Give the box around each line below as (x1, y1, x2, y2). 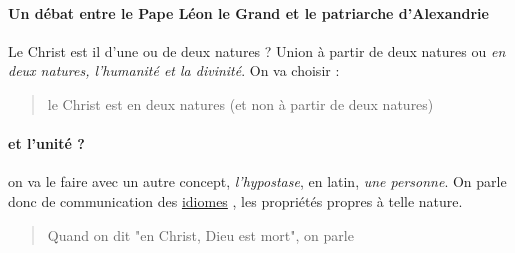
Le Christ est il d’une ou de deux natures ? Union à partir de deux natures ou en (8, 40, 506, 61)
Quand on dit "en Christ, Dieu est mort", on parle (47, 224, 354, 245)
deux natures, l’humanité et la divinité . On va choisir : (8, 60, 340, 81)
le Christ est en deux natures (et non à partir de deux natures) (47, 93, 434, 114)
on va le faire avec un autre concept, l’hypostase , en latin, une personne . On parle (8, 171, 507, 192)
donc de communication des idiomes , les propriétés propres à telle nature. (8, 190, 463, 211)
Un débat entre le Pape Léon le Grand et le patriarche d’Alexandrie (8, 2, 489, 23)
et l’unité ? (8, 133, 85, 154)
